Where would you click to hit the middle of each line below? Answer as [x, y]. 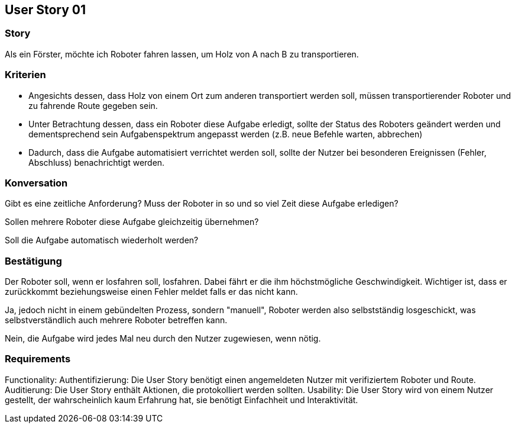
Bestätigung [33, 261]
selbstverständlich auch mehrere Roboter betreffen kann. [116, 320]
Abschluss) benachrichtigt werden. [97, 162]
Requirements [38, 359]
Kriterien [25, 75]
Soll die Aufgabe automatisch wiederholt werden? [102, 240]
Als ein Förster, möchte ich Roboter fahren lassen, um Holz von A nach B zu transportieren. [182, 54]
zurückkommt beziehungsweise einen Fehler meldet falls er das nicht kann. [151, 292]
